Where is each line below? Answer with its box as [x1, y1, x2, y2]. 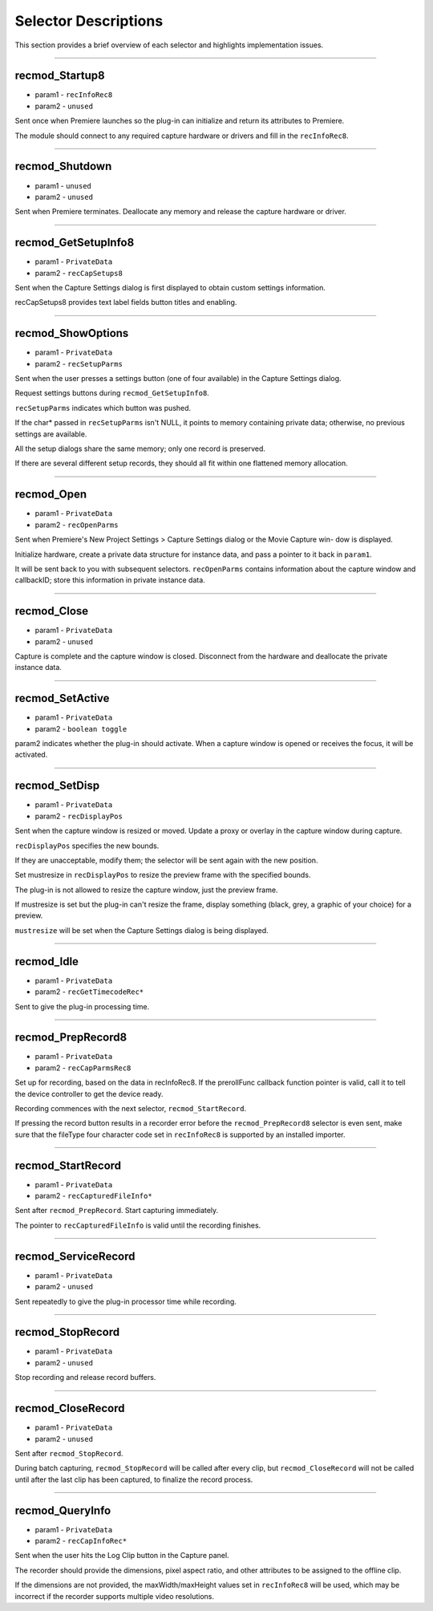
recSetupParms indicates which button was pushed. [14, 403, 192, 412]
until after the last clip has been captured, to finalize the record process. [14, 1475, 253, 1484]
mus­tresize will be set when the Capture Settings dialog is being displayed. [14, 925, 269, 935]
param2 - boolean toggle [34, 724, 127, 733]
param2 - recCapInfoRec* [34, 1536, 127, 1546]
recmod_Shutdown [14, 160, 112, 173]
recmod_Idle [14, 955, 79, 968]
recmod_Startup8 [14, 69, 105, 83]
